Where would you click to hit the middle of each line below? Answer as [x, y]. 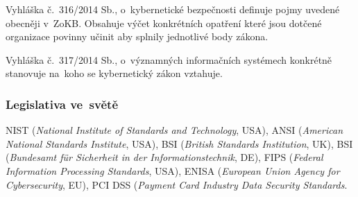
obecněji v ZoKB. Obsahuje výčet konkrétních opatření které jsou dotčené [164, 23]
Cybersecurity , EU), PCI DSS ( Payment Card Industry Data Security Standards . [177, 184]
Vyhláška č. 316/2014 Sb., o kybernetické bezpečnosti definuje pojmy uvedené [173, 9]
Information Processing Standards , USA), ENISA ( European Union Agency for [173, 170]
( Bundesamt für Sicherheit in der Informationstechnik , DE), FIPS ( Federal [164, 157]
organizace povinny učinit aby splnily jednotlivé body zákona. [137, 36]
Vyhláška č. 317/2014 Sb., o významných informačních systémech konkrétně [169, 59]
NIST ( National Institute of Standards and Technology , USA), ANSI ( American [174, 130]
